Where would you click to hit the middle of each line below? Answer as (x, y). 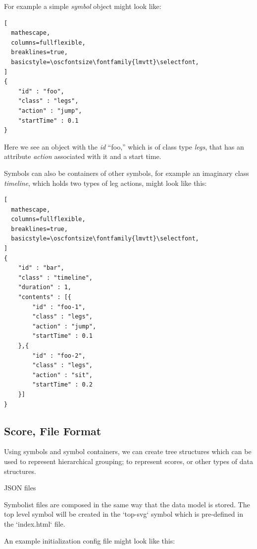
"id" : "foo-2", (59, 355)
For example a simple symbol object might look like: (83, 6)
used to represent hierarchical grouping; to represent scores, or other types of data (128, 461)
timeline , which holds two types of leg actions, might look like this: (105, 183)
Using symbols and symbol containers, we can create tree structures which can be (128, 451)
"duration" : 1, (45, 287)
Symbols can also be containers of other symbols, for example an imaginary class (127, 173)
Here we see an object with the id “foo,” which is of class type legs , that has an (124, 146)
